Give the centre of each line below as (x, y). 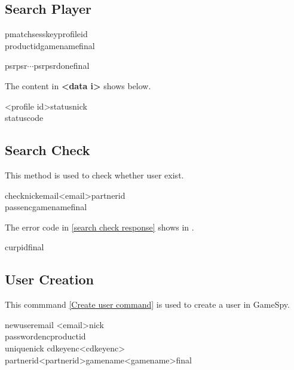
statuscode (24, 118)
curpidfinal (24, 247)
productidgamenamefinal (50, 45)
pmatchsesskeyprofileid (46, 34)
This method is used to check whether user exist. (94, 175)
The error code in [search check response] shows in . (99, 227)
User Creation (49, 279)
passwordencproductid (45, 336)
